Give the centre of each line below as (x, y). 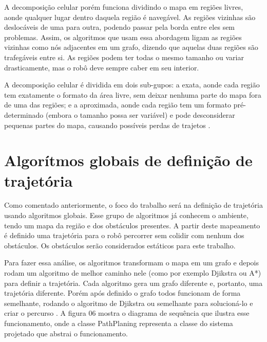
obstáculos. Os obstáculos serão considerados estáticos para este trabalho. (120, 245)
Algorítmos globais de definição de (128, 160)
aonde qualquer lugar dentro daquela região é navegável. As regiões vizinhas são (130, 17)
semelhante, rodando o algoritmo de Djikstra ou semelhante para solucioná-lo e (129, 303)
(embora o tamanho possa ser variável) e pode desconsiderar (140, 114)
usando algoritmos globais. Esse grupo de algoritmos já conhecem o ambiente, (126, 215)
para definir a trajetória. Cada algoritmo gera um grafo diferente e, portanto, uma (133, 283)
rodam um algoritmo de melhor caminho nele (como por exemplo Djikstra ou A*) (133, 273)
